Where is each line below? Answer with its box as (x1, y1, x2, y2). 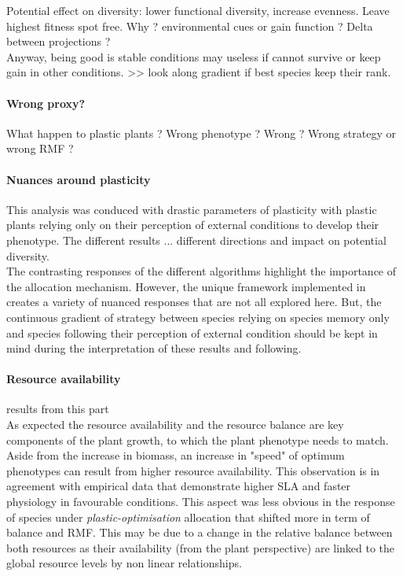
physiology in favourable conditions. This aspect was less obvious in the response (6, 493, 395, 510)
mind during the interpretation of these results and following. (6, 340, 302, 356)
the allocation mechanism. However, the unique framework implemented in (6, 278, 366, 294)
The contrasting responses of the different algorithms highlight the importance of (6, 263, 397, 279)
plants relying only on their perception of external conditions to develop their (6, 216, 379, 233)
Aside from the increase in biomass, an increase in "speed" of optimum (6, 447, 345, 463)
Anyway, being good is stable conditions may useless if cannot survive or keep (6, 48, 381, 65)
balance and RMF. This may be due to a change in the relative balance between (6, 524, 393, 541)
